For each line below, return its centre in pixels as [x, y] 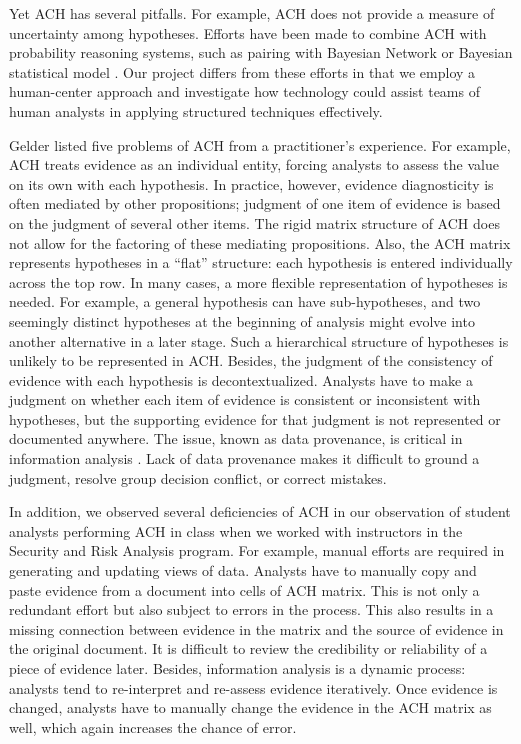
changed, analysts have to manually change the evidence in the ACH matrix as [250, 707]
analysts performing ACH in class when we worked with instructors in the [236, 530]
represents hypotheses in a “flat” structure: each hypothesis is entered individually [261, 262]
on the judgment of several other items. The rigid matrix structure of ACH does [254, 222]
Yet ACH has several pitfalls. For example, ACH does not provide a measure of [252, 13]
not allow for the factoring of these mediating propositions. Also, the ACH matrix [260, 242]
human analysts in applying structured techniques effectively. [196, 110]
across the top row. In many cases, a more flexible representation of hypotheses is [258, 281]
